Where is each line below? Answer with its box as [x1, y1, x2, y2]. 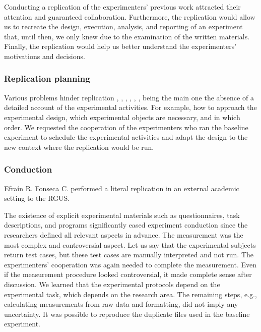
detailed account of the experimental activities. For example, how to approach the [4, 102, 257, 113]
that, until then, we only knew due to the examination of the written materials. [4, 31, 250, 41]
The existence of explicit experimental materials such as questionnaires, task [4, 209, 240, 220]
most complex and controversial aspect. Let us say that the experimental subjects [4, 239, 256, 250]
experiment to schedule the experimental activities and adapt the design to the [4, 132, 248, 142]
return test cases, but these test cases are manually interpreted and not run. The [4, 249, 254, 260]
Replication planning [4, 72, 90, 85]
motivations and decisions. [4, 50, 85, 61]
